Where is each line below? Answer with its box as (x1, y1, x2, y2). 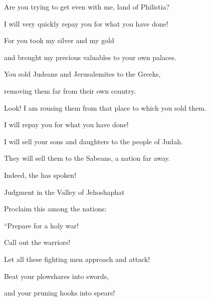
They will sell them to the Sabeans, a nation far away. (4, 153, 170, 163)
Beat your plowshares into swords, (4, 270, 109, 281)
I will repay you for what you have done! (4, 119, 129, 130)
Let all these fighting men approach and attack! (4, 253, 150, 264)
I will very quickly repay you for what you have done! (4, 18, 168, 29)
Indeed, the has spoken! (4, 169, 77, 180)
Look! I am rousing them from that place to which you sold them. (4, 102, 206, 113)
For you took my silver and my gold (4, 35, 114, 46)
